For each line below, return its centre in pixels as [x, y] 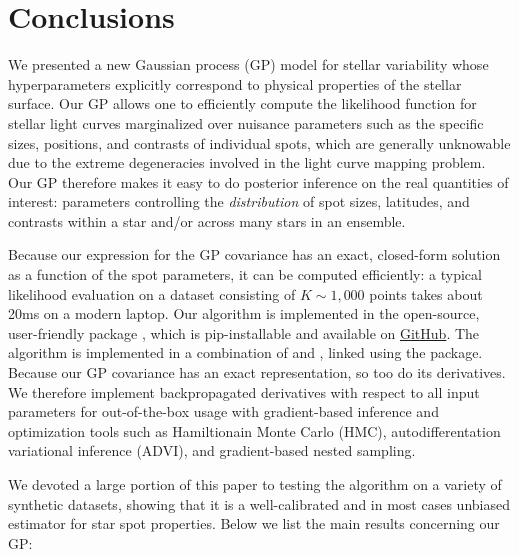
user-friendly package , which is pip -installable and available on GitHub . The [244, 332]
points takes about [426, 293]
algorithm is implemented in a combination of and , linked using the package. [245, 352]
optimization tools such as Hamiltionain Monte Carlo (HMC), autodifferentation [254, 430]
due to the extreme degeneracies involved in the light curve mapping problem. [247, 162]
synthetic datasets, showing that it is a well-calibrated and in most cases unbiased [259, 503]
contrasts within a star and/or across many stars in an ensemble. [207, 220]
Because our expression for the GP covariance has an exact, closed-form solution [254, 254]
